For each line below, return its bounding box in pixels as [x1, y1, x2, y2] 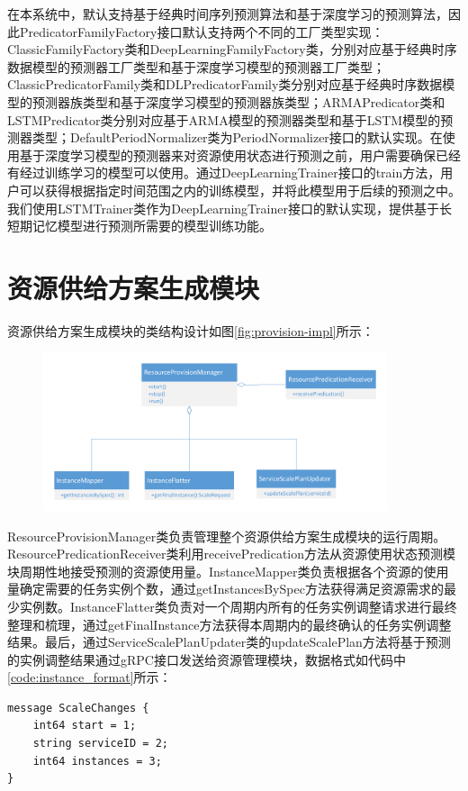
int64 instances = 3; [32, 754, 162, 768]
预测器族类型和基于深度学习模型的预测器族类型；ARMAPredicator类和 [31, 92, 445, 111]
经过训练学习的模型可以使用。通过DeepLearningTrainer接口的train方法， [19, 163, 441, 182]
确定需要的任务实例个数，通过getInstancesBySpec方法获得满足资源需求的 [19, 579, 444, 598]
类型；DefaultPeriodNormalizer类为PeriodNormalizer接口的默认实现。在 [31, 128, 443, 147]
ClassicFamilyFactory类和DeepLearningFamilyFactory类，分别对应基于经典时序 [7, 40, 457, 59]
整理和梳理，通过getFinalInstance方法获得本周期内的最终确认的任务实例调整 [7, 614, 452, 633]
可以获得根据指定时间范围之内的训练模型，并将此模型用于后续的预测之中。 [19, 180, 461, 199]
